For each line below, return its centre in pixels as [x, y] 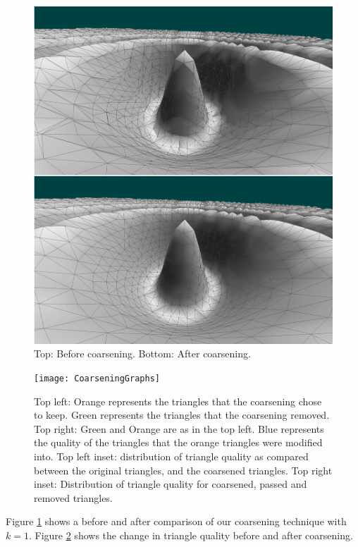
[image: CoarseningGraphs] [97, 378]
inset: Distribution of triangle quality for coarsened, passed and [171, 484]
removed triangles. [73, 497]
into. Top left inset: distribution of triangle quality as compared [171, 456]
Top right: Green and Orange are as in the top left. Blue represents [179, 428]
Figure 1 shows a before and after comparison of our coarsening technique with [176, 521]
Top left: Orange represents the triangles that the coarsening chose [178, 401]
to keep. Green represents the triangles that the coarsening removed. [182, 415]
